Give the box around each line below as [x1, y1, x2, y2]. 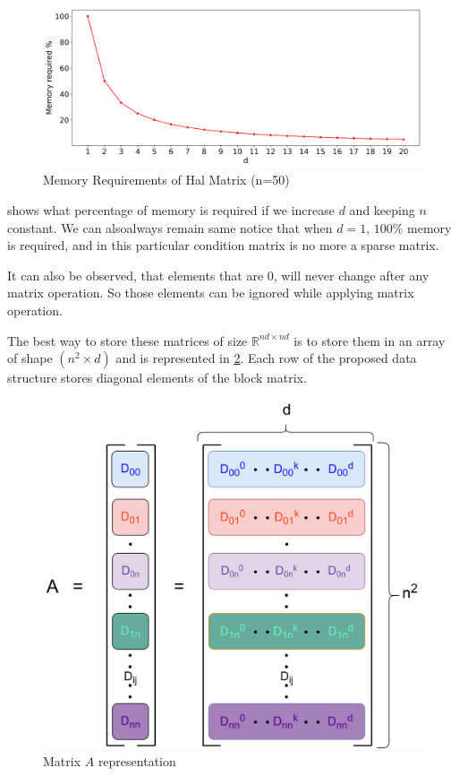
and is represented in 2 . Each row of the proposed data [115, 349, 417, 367]
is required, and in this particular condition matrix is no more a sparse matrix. [7, 236, 439, 254]
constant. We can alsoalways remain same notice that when [7, 218, 333, 237]
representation [98, 752, 176, 771]
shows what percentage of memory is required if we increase [7, 201, 336, 220]
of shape [7, 349, 53, 367]
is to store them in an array [293, 331, 446, 349]
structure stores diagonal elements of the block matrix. [7, 368, 307, 387]
